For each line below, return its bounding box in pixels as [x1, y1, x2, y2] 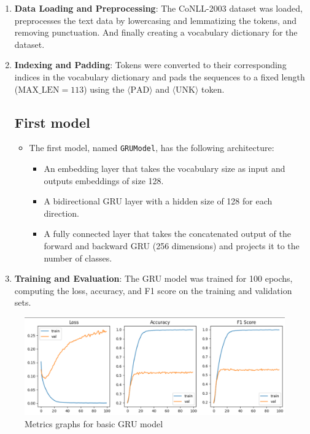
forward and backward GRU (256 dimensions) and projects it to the [44, 239, 300, 252]
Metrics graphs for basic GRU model [25, 417, 163, 430]
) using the [83, 82, 125, 95]
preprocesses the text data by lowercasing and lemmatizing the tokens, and [14, 14, 297, 26]
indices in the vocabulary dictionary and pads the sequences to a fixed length [14, 70, 305, 83]
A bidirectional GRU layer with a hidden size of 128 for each [44, 195, 273, 207]
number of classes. [44, 251, 112, 264]
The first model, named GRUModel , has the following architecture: [29, 141, 274, 154]
